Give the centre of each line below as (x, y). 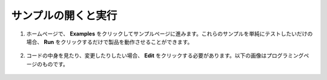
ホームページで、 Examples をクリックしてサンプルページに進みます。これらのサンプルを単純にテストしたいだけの (170, 34)
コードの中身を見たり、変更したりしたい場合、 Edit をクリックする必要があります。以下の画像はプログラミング (165, 56)
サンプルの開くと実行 (64, 16)
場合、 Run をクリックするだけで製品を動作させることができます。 (110, 42)
